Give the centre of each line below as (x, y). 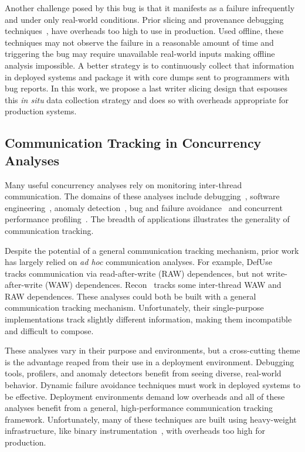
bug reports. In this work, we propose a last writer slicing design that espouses (146, 88)
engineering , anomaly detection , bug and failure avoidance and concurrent (144, 207)
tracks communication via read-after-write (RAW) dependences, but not (134, 273)
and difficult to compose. (49, 330)
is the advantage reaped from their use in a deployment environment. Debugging (150, 361)
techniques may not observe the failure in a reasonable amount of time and (139, 42)
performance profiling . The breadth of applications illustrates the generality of (147, 219)
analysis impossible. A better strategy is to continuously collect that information (150, 65)
